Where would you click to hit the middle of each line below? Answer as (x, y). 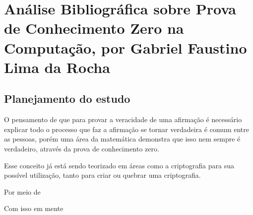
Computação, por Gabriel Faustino (126, 47)
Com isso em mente (34, 208)
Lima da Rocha (57, 67)
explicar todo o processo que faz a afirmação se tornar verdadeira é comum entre (126, 129)
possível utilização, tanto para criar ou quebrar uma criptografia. (102, 175)
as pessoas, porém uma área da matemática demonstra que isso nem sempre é (122, 139)
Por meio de (22, 191)
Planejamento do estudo (67, 99)
